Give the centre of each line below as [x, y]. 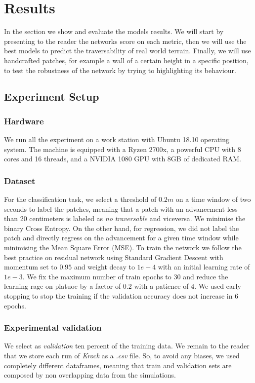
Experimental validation [53, 327]
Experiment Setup [52, 96]
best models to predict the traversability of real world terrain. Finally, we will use [127, 51]
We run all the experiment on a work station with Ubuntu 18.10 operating [117, 139]
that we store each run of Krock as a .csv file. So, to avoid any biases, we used [122, 356]
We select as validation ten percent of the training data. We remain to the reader [127, 346]
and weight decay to [105, 267]
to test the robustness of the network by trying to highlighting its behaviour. [120, 70]
